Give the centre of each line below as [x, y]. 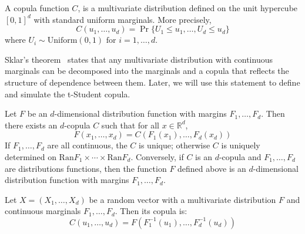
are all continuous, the [87, 145]
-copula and [240, 156]
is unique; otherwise [175, 145]
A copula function [37, 8]
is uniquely [241, 145]
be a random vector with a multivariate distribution [182, 199]
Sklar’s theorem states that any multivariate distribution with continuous [139, 59]
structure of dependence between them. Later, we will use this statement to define [152, 82]
